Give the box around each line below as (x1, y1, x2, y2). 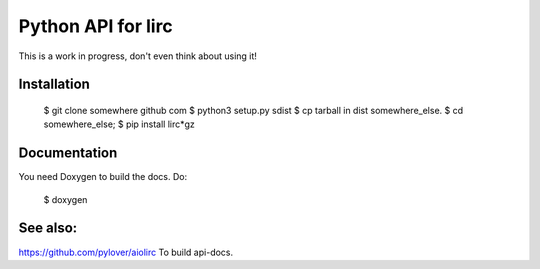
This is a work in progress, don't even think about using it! (18, 50, 257, 62)
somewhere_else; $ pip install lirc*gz (43, 118, 195, 130)
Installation (18, 76, 90, 93)
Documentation (18, 145, 118, 162)
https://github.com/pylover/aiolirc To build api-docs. (18, 246, 234, 258)
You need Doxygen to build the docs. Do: (18, 171, 188, 183)
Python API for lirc (18, 15, 174, 37)
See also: (18, 220, 78, 237)
